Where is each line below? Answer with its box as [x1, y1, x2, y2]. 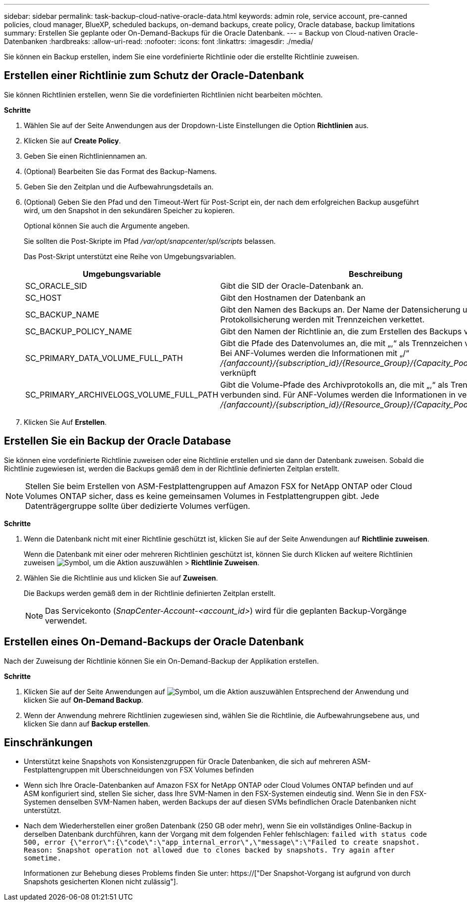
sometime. [24, 854, 61, 862]
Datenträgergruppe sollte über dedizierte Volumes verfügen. [25, 500, 250, 511]
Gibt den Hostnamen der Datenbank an [220, 292, 366, 303]
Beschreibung [349, 269, 403, 279]
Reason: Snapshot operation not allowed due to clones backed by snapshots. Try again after [24, 846, 395, 855]
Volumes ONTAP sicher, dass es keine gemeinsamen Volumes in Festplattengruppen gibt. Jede [25, 491, 379, 501]
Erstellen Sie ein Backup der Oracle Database [4, 435, 231, 448]
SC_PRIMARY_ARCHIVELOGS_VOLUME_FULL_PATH [25, 389, 219, 400]
